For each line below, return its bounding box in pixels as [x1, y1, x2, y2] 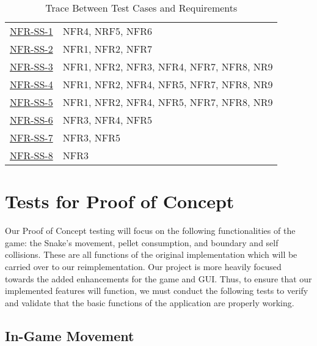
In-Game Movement [5, 326, 134, 345]
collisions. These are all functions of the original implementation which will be [5, 248, 297, 261]
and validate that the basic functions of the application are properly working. [5, 296, 294, 309]
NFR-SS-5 [10, 95, 53, 109]
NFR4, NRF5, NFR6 [62, 24, 152, 38]
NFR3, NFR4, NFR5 [62, 113, 152, 127]
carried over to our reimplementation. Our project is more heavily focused [5, 260, 282, 273]
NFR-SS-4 [10, 77, 53, 91]
